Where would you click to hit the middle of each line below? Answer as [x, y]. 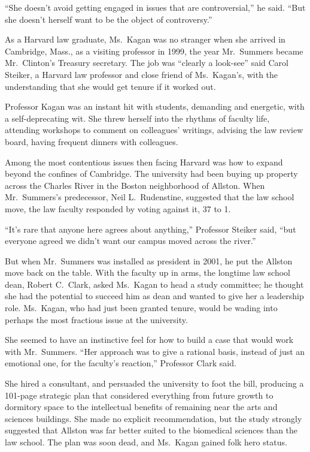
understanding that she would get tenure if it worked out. [110, 86]
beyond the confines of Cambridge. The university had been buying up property [151, 174]
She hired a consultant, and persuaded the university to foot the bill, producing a [154, 383]
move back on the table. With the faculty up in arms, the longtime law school [148, 272]
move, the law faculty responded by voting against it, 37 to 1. [118, 208]
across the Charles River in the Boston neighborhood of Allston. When [135, 185]
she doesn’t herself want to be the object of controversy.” [109, 19]
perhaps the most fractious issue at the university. [96, 319]
